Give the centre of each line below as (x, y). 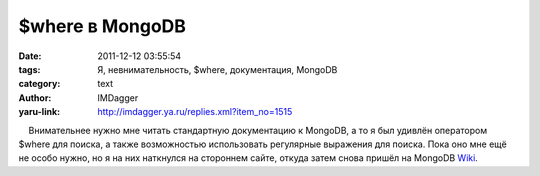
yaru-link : (39, 112)
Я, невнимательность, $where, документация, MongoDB (217, 69)
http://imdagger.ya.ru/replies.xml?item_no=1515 (195, 112)
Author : (35, 97)
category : (39, 84)
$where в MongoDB (102, 26)
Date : (30, 56)
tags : (29, 69)
